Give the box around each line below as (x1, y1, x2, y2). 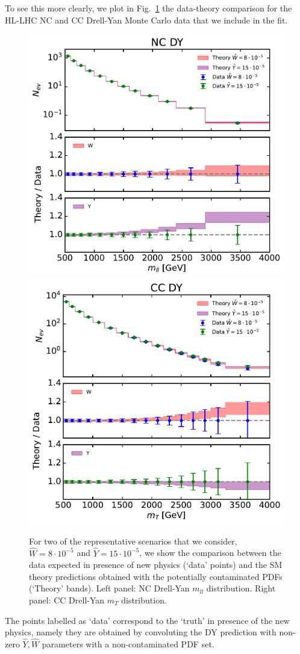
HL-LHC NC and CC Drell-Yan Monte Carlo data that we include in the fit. (5, 13, 288, 26)
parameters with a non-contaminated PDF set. (42, 637, 214, 650)
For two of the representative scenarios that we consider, (29, 534, 237, 547)
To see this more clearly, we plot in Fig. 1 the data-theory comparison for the (5, 2, 292, 14)
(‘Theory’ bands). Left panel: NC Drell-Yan (29, 582, 190, 594)
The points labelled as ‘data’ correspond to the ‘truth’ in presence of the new (5, 614, 290, 626)
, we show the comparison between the (139, 546, 281, 559)
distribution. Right (206, 582, 276, 594)
